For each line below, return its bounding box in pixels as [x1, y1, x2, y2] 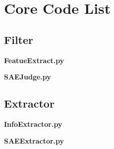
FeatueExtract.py [4, 55, 64, 65]
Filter [4, 32, 34, 47]
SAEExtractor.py [4, 135, 64, 146]
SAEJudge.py [4, 72, 51, 82]
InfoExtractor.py [4, 118, 62, 129]
